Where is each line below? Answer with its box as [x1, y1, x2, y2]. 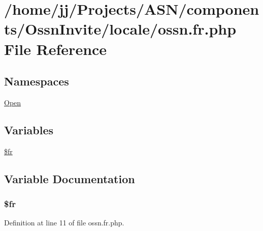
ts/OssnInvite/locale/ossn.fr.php [4, 18, 237, 39]
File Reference [4, 38, 107, 59]
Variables [4, 122, 54, 137]
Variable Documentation [4, 170, 135, 186]
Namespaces [4, 73, 69, 89]
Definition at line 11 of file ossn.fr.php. [4, 217, 124, 228]
